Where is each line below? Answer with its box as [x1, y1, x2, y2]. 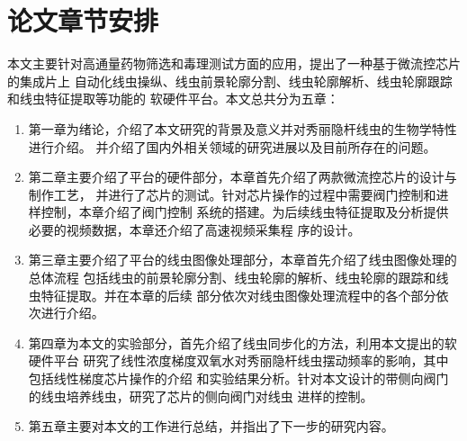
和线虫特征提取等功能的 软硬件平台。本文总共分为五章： [7, 89, 339, 108]
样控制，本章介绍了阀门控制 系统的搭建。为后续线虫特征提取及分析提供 [28, 202, 449, 221]
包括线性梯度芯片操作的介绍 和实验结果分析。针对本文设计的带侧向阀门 [28, 369, 449, 388]
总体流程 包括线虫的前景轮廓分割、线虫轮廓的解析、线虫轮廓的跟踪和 [28, 268, 436, 287]
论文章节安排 [7, 2, 159, 39]
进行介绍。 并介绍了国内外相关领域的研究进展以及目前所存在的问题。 [28, 137, 436, 156]
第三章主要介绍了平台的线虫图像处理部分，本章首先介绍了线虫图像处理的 [28, 250, 457, 269]
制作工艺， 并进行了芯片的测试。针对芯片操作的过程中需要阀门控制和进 [28, 184, 449, 203]
